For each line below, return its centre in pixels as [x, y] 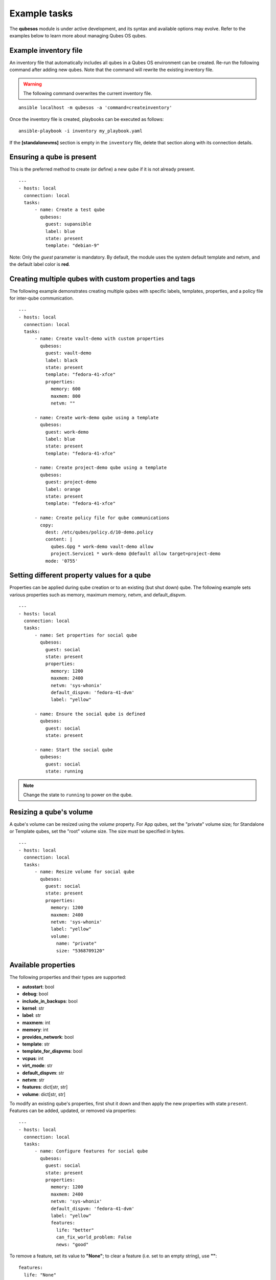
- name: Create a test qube [70, 210]
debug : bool [35, 994]
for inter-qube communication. [42, 298]
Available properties [42, 965]
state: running [64, 771]
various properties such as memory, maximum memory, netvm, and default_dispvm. [98, 594]
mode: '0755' [62, 561]
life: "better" [75, 1230]
